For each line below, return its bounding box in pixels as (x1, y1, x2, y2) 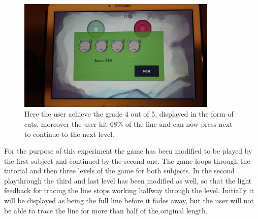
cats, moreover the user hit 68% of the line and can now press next (24, 118, 233, 129)
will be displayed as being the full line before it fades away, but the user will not (4, 195, 254, 206)
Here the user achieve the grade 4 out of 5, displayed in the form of (24, 108, 234, 119)
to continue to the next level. (24, 128, 114, 139)
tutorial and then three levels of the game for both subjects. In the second (4, 165, 235, 176)
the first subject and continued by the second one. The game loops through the (4, 155, 250, 166)
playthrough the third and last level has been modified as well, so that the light (4, 175, 252, 186)
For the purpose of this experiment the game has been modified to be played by (4, 145, 252, 156)
